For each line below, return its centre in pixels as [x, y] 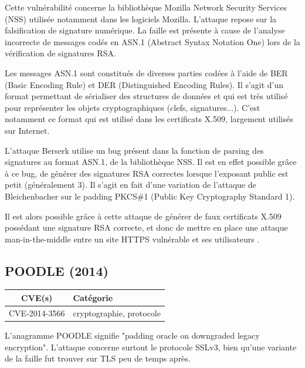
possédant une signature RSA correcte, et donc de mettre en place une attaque [146, 227]
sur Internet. [27, 130]
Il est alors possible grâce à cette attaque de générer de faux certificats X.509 [143, 216]
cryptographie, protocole [117, 313]
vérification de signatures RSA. [60, 53]
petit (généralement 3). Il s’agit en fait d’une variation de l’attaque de [131, 185]
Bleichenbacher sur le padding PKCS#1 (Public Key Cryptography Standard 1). [150, 196]
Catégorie [93, 297]
